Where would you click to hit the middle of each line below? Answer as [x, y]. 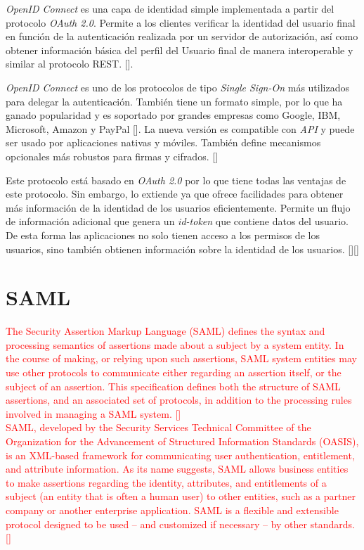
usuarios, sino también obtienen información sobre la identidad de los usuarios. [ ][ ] [182, 249]
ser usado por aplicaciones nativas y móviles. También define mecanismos [163, 142]
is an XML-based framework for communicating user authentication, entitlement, [180, 455]
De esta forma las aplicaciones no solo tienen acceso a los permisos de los [163, 235]
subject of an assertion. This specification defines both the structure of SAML [173, 386]
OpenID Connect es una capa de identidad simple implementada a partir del [170, 8]
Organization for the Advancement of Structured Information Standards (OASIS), [182, 441]
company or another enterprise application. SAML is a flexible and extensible [172, 510]
